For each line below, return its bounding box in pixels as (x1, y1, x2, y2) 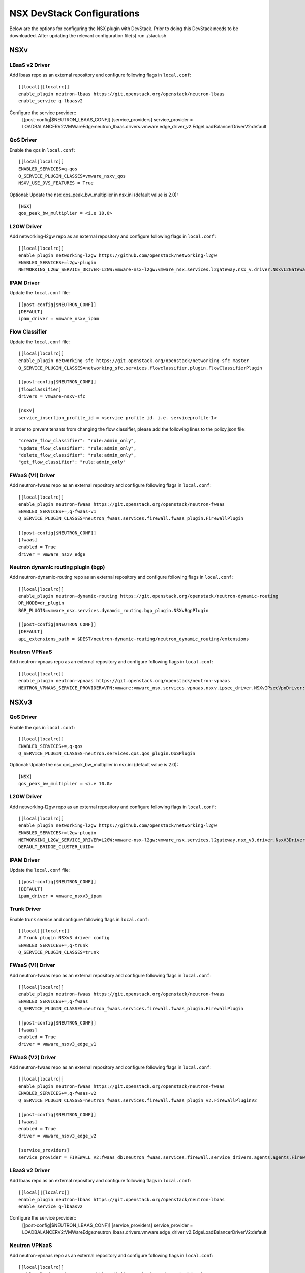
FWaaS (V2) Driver (9, 1054, 56, 1061)
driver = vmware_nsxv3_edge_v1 (18, 1041, 97, 1047)
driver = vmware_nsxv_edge (18, 551, 86, 557)
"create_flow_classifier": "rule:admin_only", (18, 438, 137, 444)
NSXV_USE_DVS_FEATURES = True (18, 180, 94, 186)
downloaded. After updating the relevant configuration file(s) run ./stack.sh (9, 32, 167, 38)
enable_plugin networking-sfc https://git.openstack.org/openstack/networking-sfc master (18, 358, 249, 364)
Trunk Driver (9, 905, 42, 912)
